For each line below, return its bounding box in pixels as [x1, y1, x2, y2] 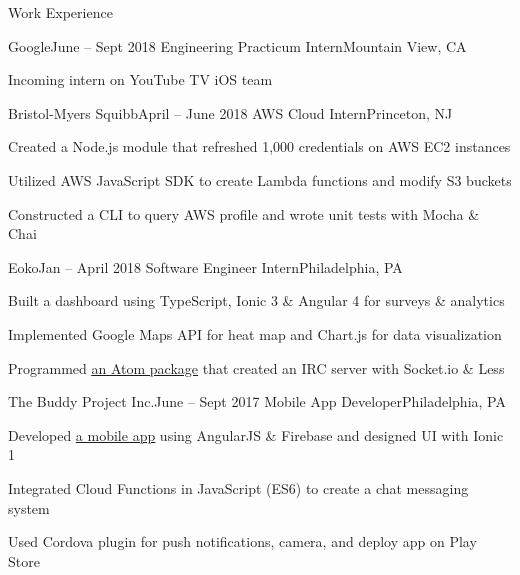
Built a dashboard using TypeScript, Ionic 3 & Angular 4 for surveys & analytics [8, 290, 505, 311]
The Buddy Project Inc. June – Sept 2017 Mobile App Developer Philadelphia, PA [8, 391, 506, 412]
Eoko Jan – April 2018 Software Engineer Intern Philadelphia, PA [8, 256, 403, 277]
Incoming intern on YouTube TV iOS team [8, 69, 273, 90]
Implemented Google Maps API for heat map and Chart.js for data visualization [8, 323, 502, 344]
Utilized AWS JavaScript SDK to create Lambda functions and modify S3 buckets [8, 169, 512, 190]
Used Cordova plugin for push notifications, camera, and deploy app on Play [8, 531, 477, 552]
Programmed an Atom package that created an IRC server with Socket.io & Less [8, 357, 505, 378]
